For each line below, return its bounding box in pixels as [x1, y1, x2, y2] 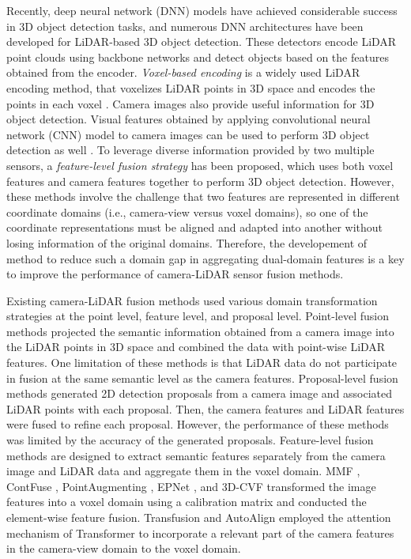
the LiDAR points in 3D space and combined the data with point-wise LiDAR [6, 338, 386, 355]
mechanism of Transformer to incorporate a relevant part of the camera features [6, 524, 394, 541]
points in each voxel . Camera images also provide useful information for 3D [6, 95, 375, 111]
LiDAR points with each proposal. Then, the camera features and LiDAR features [6, 400, 405, 417]
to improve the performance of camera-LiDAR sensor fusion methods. [6, 266, 344, 282]
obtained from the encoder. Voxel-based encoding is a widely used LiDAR [6, 64, 360, 81]
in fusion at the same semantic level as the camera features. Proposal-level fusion [6, 369, 398, 386]
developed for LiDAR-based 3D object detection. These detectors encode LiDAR [6, 33, 397, 50]
